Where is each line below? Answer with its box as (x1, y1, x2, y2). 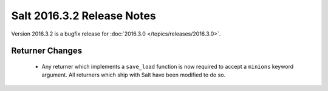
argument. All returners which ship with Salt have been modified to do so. (41, 71, 226, 78)
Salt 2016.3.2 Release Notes (11, 9, 156, 22)
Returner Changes (11, 46, 83, 56)
